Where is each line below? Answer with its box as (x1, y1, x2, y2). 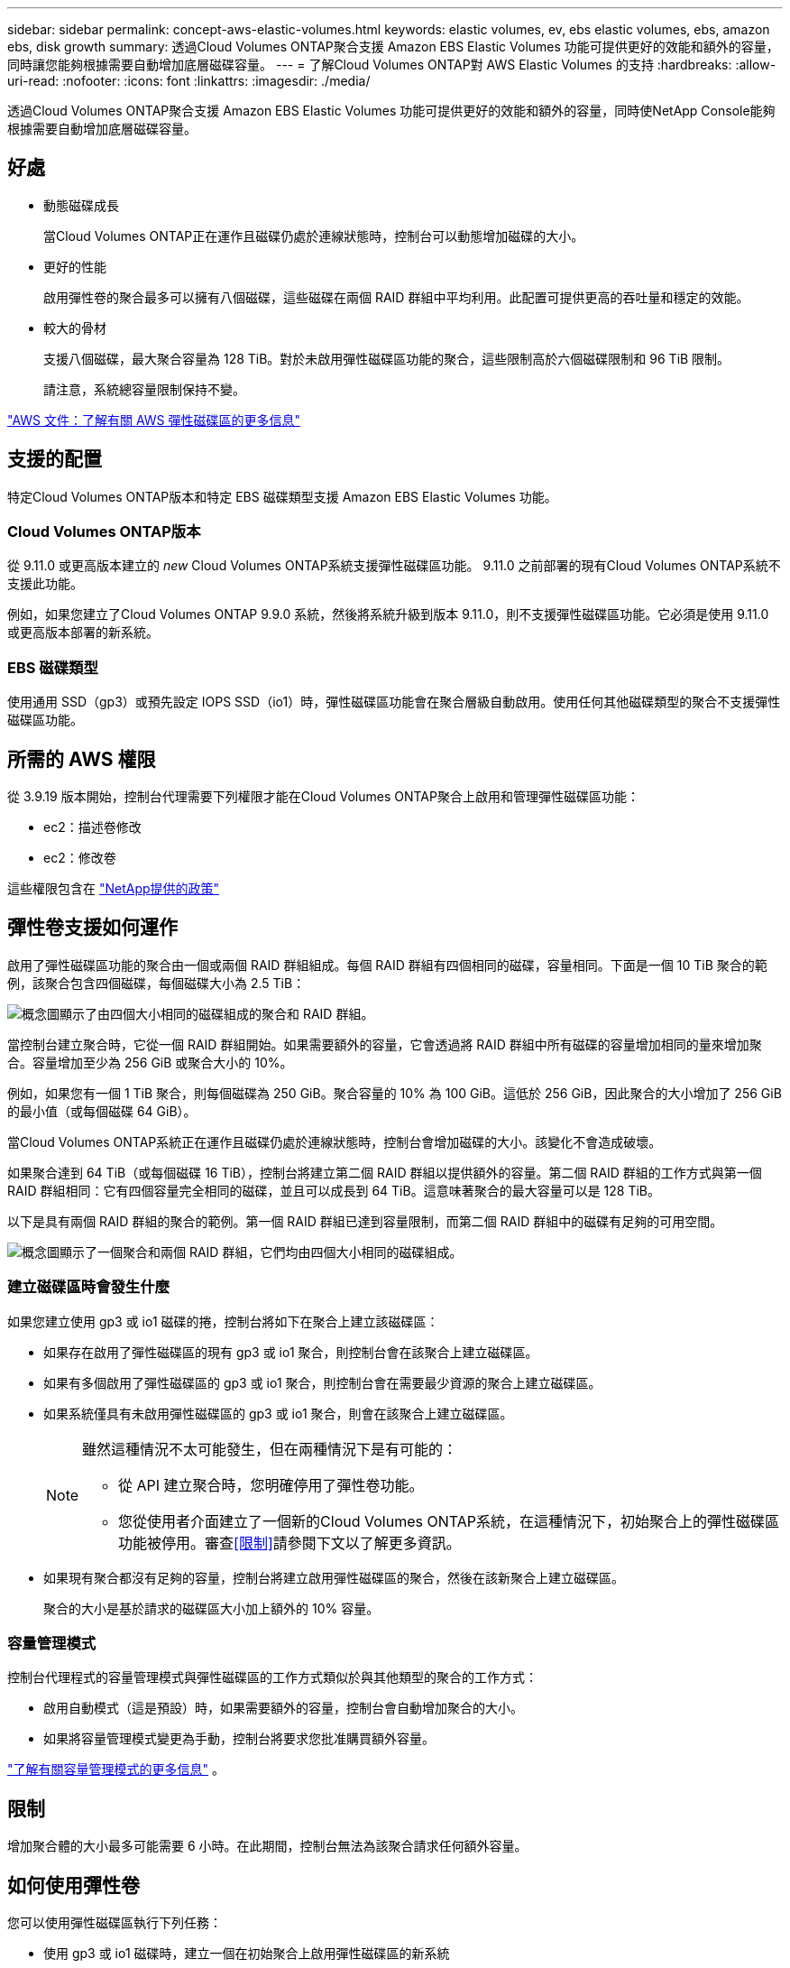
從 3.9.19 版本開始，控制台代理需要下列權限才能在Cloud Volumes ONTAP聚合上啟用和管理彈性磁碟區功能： (7, 789, 639, 805)
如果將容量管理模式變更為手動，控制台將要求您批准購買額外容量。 (43, 1731, 435, 1747)
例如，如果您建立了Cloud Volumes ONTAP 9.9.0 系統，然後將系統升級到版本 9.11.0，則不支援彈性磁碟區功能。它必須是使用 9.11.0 (7, 606, 769, 623)
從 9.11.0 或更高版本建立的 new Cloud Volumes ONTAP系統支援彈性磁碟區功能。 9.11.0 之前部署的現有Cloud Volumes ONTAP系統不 (7, 558, 781, 574)
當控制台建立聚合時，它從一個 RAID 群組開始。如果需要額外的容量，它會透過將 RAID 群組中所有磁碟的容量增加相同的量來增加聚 (7, 1036, 762, 1052)
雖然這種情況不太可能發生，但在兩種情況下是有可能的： (82, 1439, 458, 1458)
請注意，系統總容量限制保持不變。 (43, 381, 245, 397)
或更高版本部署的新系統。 (7, 624, 159, 641)
